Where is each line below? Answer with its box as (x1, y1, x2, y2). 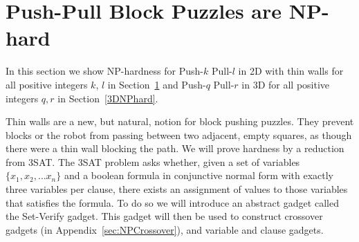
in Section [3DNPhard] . (57, 91, 158, 105)
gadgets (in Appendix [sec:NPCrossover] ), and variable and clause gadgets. (6, 222, 324, 236)
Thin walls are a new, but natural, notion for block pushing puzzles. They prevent (6, 114, 354, 129)
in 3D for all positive (241, 77, 330, 91)
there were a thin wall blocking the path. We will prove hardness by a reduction (6, 141, 344, 156)
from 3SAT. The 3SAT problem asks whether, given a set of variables (6, 154, 300, 169)
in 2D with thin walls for (238, 64, 344, 78)
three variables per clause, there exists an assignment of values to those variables (6, 182, 348, 196)
